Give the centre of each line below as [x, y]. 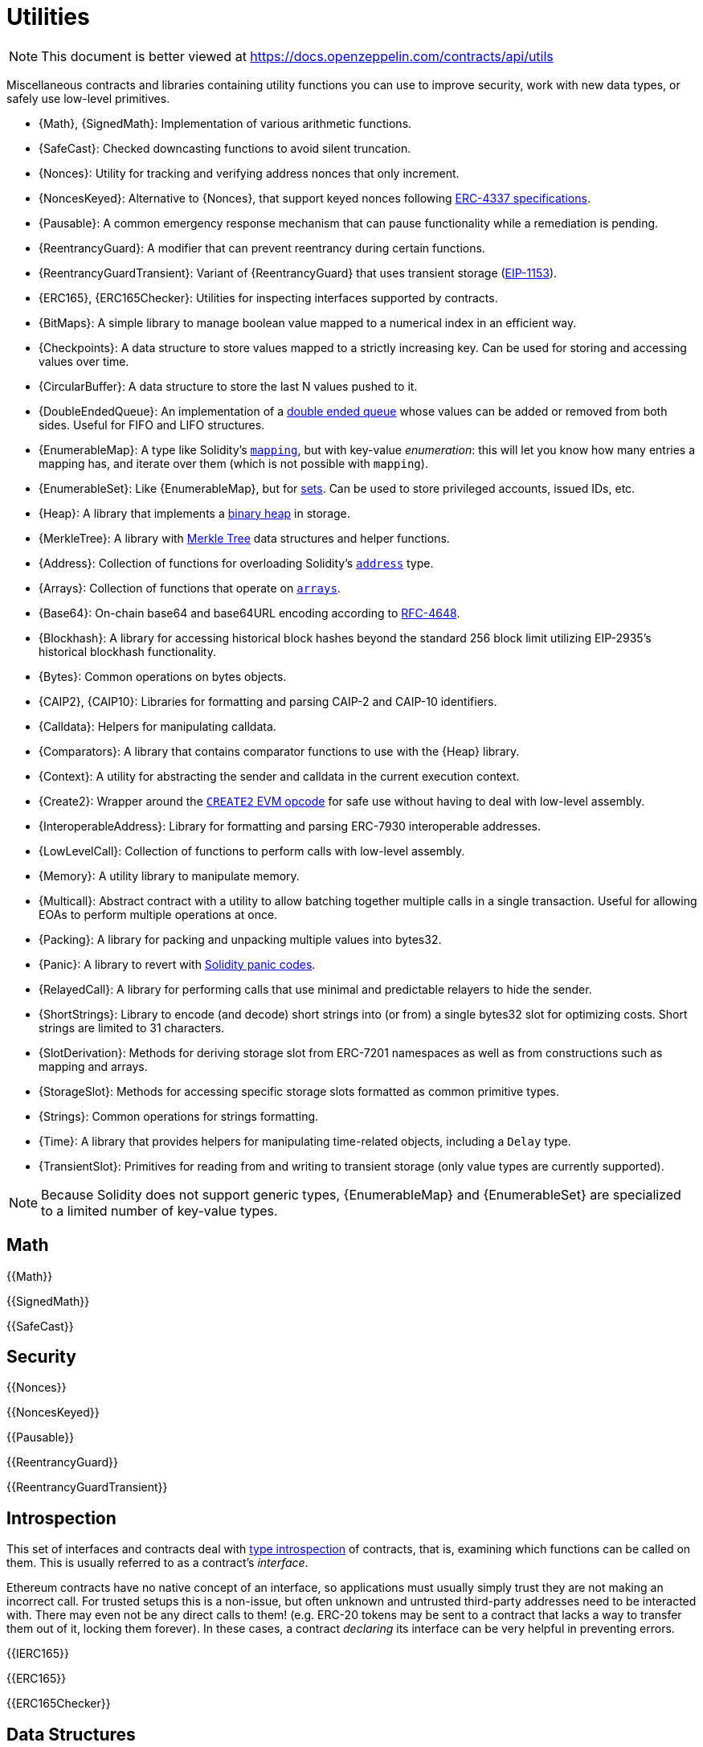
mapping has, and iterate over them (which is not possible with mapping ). [233, 463]
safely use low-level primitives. [88, 98]
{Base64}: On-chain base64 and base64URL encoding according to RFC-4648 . [249, 613]
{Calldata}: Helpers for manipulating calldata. [157, 726]
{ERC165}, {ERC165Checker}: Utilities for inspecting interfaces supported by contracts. [268, 297]
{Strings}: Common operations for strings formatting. [179, 1116]
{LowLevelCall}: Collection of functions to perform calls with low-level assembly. [252, 851]
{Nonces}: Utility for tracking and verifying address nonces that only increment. [249, 173]
